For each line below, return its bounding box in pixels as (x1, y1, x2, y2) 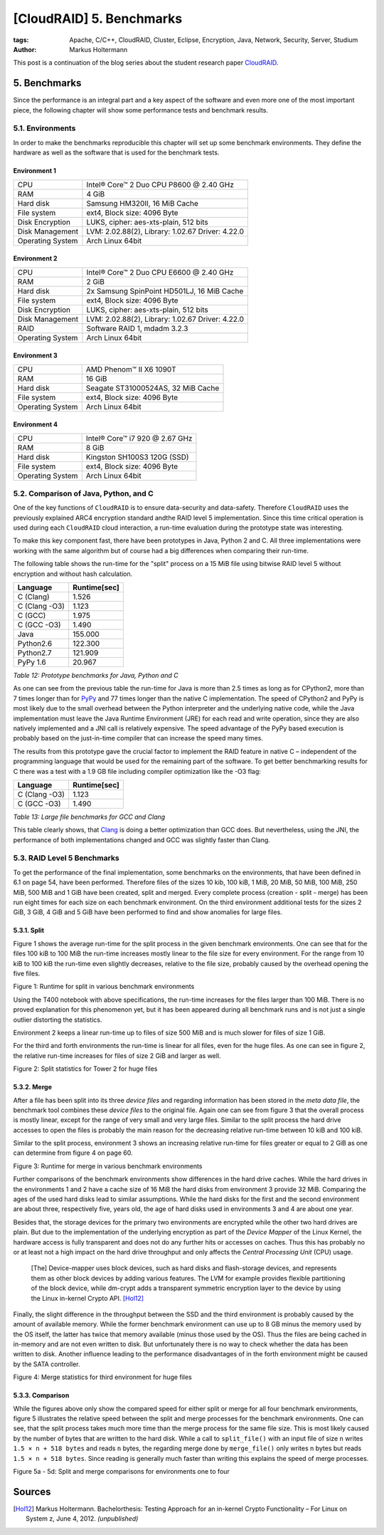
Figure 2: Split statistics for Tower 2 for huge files (13, 1064, 158, 1073)
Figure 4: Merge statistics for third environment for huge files (13, 1373, 192, 1381)
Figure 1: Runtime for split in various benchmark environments (13, 983, 195, 991)
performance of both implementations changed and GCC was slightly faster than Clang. (13, 835, 270, 844)
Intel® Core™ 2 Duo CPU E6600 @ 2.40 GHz (86, 267, 234, 277)
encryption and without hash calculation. (13, 570, 133, 578)
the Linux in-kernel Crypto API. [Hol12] (31, 1294, 144, 1302)
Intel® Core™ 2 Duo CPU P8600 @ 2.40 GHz (86, 179, 235, 189)
